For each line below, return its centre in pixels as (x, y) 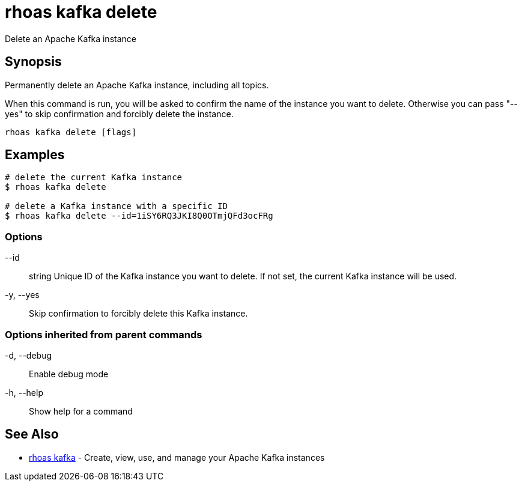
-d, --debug (29, 355)
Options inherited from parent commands (104, 334)
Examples (35, 155)
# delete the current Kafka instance (94, 178)
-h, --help (24, 392)
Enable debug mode (69, 374)
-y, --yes (22, 295)
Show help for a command (81, 411)
